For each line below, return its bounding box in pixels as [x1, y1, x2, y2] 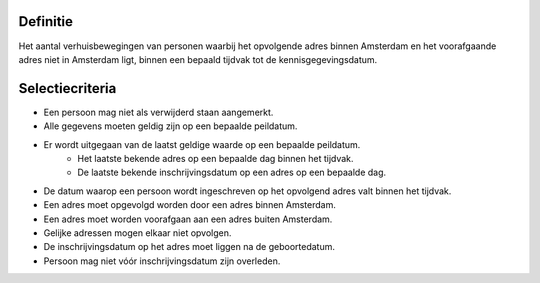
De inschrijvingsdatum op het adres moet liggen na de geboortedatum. [43, 241, 335, 253]
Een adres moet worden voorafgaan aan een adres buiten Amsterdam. [43, 213, 333, 225]
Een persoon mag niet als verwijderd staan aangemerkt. [43, 106, 274, 118]
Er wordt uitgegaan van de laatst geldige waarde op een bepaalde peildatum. [43, 138, 361, 150]
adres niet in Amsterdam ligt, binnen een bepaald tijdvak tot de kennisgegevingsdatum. [18, 53, 378, 65]
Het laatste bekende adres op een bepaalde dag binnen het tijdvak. [77, 152, 354, 164]
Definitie [18, 13, 74, 30]
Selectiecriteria [18, 80, 117, 97]
